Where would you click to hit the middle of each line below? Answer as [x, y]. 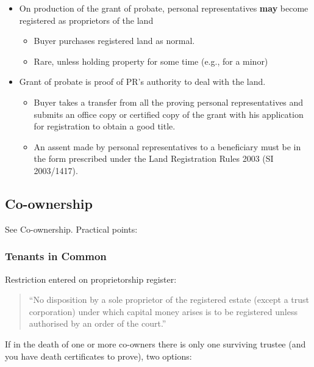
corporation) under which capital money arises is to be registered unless [163, 311]
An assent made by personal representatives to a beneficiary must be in [167, 146]
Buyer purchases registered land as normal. [114, 41]
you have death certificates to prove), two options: [98, 356]
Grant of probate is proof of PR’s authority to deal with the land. [142, 82]
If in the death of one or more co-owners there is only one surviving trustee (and [155, 343]
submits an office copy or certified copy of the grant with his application [169, 114]
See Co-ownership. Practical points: [71, 229]
